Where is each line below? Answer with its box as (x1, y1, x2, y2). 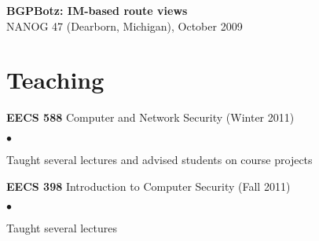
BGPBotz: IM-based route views (6, 2, 188, 18)
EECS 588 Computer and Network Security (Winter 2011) (6, 109, 295, 126)
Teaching (6, 64, 104, 96)
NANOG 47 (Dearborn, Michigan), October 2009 (6, 17, 243, 34)
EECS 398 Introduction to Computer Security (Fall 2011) (6, 177, 291, 194)
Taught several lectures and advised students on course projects (6, 151, 313, 167)
